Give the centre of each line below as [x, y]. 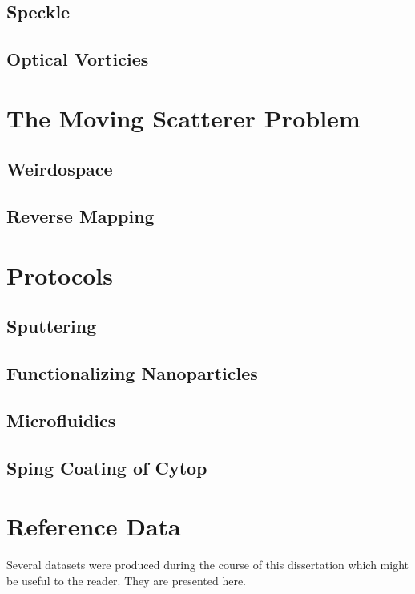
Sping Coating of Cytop [107, 467]
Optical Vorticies [78, 59]
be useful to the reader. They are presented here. [126, 580]
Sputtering [52, 326]
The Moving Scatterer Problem [183, 117]
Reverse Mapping [81, 216]
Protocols [60, 275]
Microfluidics [61, 420]
